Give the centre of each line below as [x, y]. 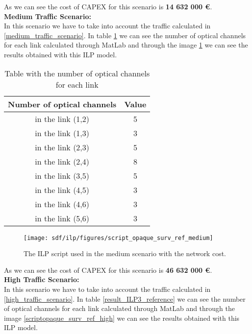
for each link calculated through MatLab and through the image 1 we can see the [126, 45]
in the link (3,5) [62, 175]
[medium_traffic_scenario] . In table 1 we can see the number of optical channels [125, 35]
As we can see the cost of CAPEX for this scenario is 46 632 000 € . [108, 270]
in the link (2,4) [62, 161]
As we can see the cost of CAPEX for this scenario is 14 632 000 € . [108, 6]
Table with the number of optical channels [77, 73]
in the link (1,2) [62, 119]
